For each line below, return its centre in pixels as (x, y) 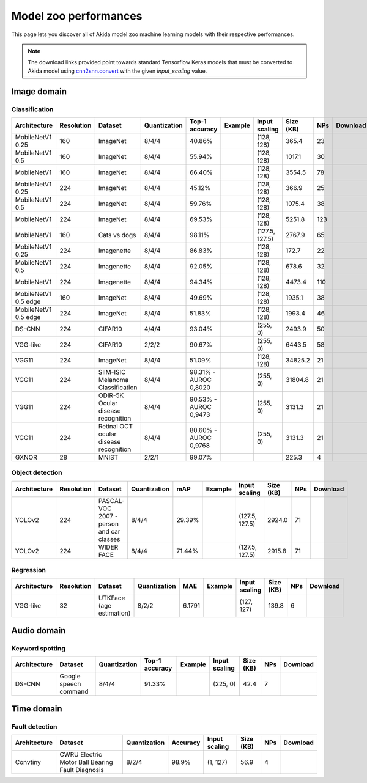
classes (109, 539)
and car (109, 531)
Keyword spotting (38, 648)
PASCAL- (111, 501)
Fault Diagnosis (82, 770)
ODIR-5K (111, 395)
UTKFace (112, 598)
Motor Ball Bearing (86, 762)
